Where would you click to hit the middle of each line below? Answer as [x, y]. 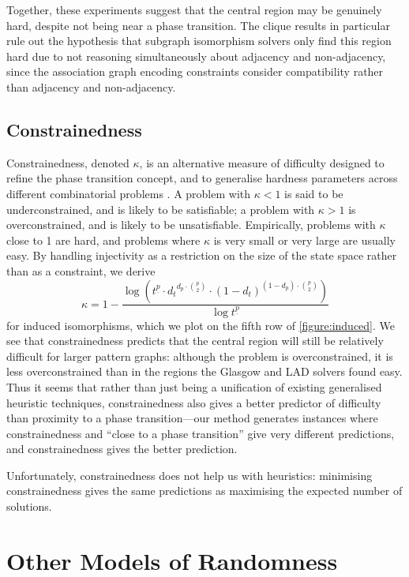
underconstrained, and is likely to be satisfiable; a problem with [161, 209]
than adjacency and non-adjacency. [91, 86]
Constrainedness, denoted [68, 162]
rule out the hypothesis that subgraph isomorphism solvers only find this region [199, 41]
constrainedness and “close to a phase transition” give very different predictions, [201, 433]
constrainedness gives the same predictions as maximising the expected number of [204, 491]
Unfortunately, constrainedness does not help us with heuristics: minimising [189, 475]
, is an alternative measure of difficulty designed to [262, 162]
